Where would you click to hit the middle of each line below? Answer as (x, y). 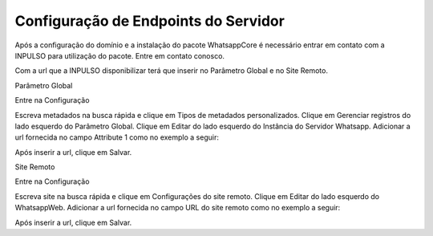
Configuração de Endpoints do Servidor (150, 21)
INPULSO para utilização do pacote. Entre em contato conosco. (119, 55)
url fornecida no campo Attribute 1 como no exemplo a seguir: (117, 137)
